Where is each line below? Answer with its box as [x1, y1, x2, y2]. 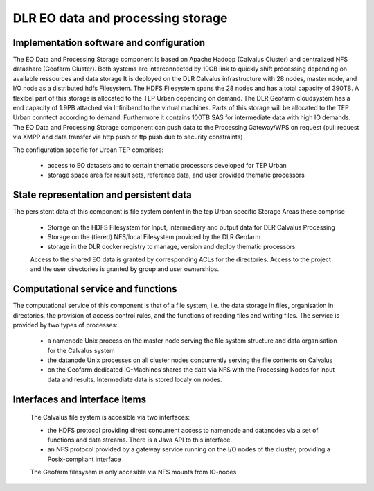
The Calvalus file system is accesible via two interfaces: [30, 413, 190, 422]
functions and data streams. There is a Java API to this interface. [47, 436, 232, 444]
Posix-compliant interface [47, 455, 121, 463]
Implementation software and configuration [12, 37, 206, 49]
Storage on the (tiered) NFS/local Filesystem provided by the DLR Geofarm [47, 233, 261, 241]
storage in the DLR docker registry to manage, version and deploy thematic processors [47, 243, 296, 251]
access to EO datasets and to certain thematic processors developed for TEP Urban [47, 161, 287, 169]
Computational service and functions [12, 283, 177, 295]
